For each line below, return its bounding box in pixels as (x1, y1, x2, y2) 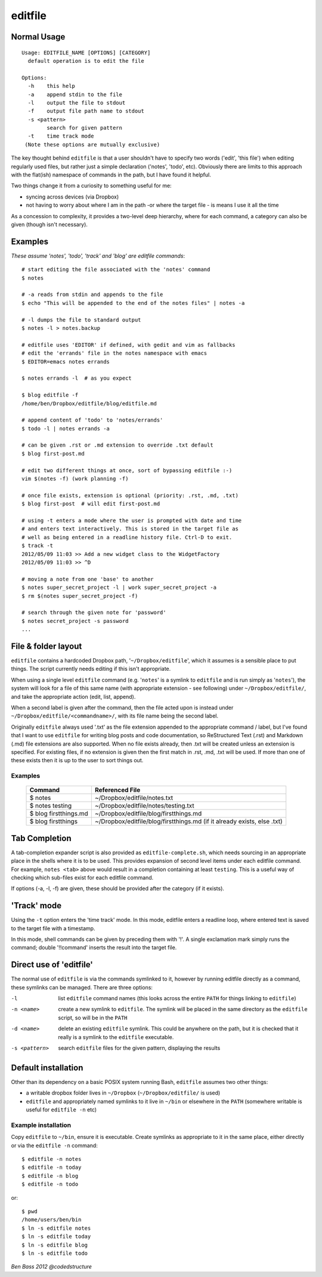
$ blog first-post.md (21, 450, 85, 457)
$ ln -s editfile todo (21, 1249, 88, 1257)
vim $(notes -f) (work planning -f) (21, 475, 129, 482)
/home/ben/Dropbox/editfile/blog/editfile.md (21, 400, 157, 407)
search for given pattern (47, 124, 122, 132)
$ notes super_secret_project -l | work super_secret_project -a (21, 584, 217, 591)
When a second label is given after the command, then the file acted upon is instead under (11, 704, 234, 711)
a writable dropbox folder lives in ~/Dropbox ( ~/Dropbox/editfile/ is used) (26, 1089, 221, 1096)
